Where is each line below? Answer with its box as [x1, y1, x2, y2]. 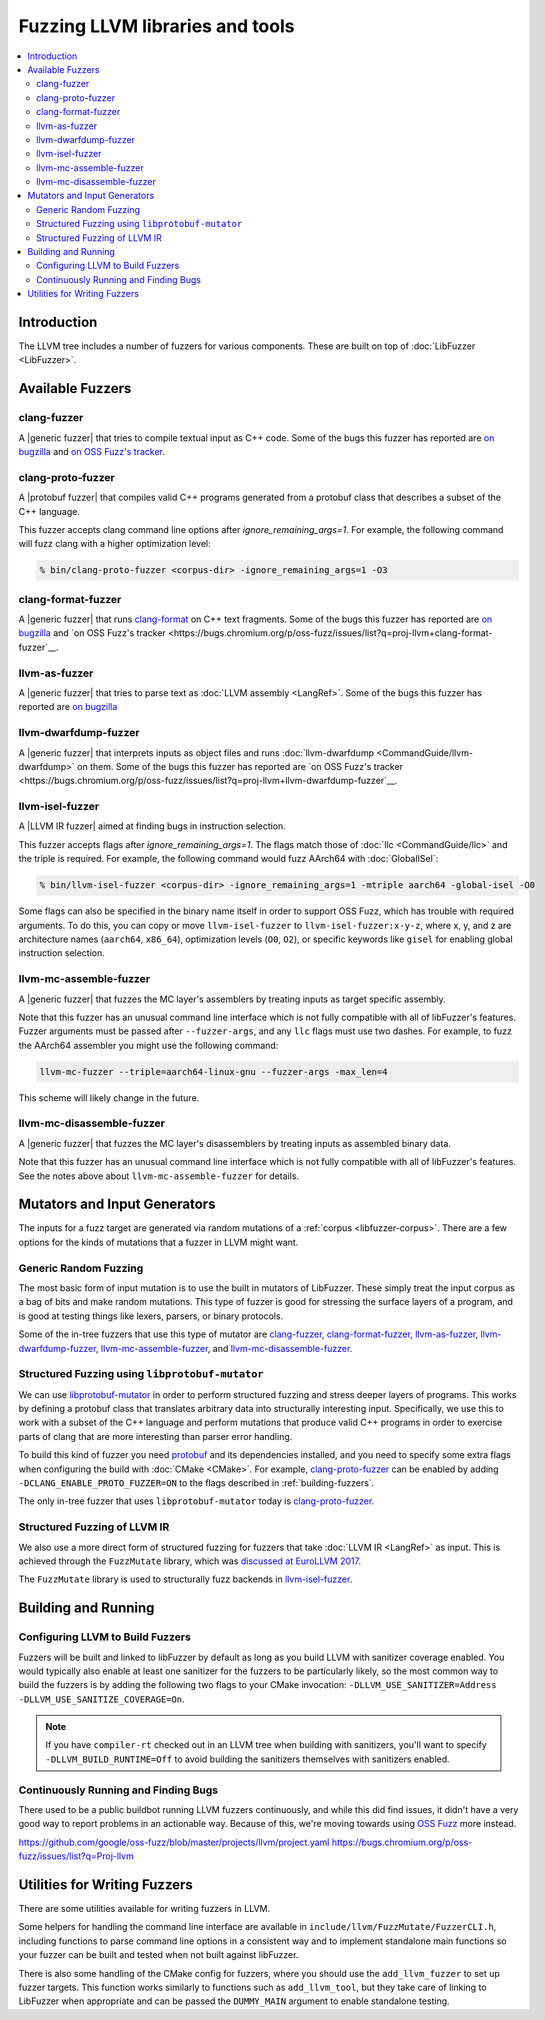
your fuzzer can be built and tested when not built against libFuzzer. [18, 1949, 299, 1961]
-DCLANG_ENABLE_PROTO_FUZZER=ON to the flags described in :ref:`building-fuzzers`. [18, 1477, 375, 1489]
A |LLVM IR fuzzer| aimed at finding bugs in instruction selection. [18, 820, 287, 832]
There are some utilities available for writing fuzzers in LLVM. [18, 1903, 270, 1915]
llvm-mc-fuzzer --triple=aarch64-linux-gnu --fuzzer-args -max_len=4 [39, 1066, 388, 1077]
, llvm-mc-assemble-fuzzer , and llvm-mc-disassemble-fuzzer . [95, 1342, 353, 1354]
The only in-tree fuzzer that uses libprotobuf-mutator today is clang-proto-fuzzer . [18, 1495, 375, 1507]
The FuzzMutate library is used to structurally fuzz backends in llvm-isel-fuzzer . [18, 1573, 353, 1585]
